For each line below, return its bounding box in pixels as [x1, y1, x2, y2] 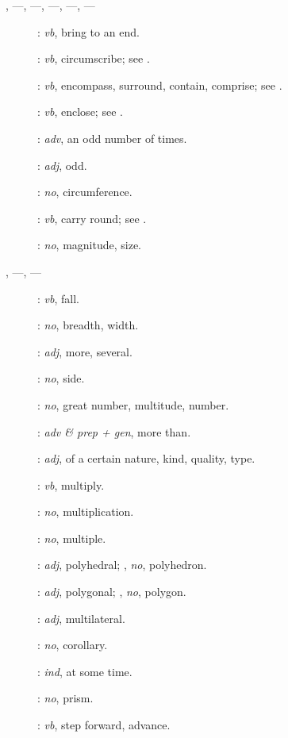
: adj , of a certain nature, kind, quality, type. [37, 450, 255, 467]
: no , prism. [37, 690, 94, 706]
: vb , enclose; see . [37, 103, 123, 120]
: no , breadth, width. [37, 317, 139, 333]
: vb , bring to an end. [37, 23, 140, 40]
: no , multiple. [37, 529, 106, 546]
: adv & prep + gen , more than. [37, 423, 191, 440]
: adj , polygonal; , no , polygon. [37, 583, 186, 600]
